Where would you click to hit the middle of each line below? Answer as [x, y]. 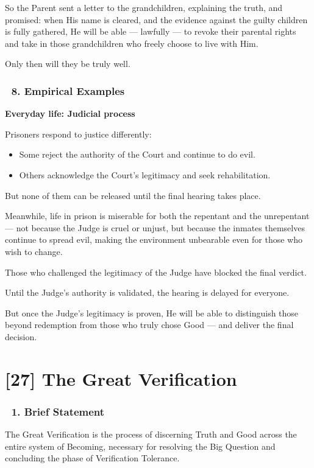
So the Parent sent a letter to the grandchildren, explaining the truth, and [144, 7]
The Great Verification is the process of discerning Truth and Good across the [151, 434]
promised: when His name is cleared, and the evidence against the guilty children [156, 19]
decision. [21, 336]
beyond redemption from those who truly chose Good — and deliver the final [149, 325]
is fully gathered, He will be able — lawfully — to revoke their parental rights [151, 31]
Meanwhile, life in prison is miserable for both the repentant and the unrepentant [157, 216]
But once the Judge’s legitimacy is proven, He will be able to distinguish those [152, 313]
